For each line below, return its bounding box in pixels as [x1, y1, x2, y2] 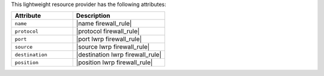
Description [76, 12, 110, 20]
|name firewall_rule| [76, 20, 132, 28]
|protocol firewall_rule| [76, 27, 140, 36]
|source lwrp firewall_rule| [76, 43, 150, 51]
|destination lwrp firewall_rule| [76, 50, 162, 59]
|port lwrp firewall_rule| [76, 35, 142, 43]
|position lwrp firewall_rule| [76, 58, 153, 66]
